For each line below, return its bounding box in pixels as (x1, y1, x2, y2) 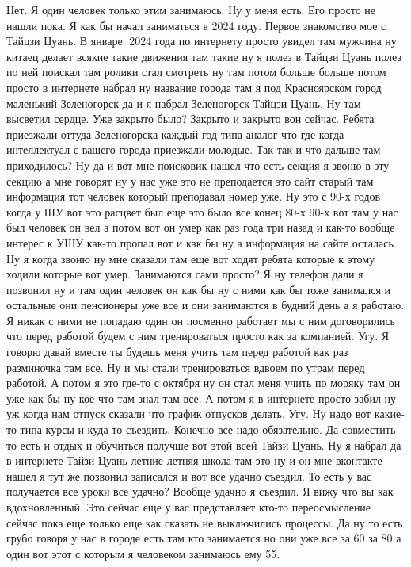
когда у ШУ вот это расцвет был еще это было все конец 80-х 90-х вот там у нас (6, 203, 398, 220)
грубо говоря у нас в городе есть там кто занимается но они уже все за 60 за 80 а (6, 530, 401, 546)
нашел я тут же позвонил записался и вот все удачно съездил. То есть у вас (6, 467, 372, 484)
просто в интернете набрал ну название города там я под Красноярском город (6, 79, 382, 95)
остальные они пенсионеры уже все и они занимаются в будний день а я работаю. (6, 297, 405, 313)
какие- (374, 405, 405, 422)
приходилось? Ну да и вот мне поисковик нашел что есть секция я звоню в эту (6, 156, 390, 173)
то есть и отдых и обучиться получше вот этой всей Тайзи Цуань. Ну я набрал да (6, 436, 401, 453)
